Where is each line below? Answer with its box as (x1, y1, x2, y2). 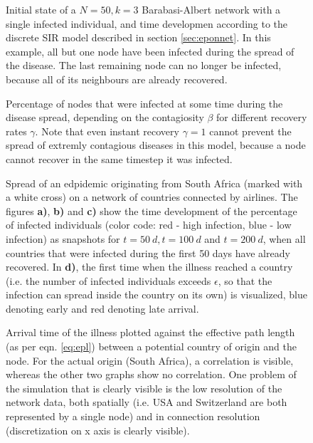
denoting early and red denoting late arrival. (6, 301, 199, 316)
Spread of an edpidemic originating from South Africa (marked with (6, 175, 303, 190)
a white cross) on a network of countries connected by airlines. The (6, 189, 298, 204)
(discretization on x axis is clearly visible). (6, 422, 190, 437)
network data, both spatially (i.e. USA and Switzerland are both (6, 395, 287, 410)
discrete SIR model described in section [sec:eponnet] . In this (6, 30, 271, 45)
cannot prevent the (209, 123, 292, 138)
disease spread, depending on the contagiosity (6, 110, 204, 125)
